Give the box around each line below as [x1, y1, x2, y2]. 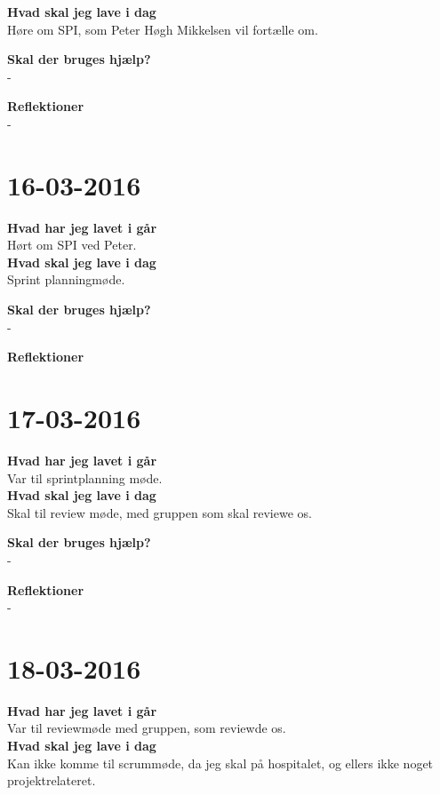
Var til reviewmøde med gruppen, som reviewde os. [7, 719, 286, 737]
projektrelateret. [7, 771, 96, 790]
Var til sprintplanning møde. [7, 468, 163, 487]
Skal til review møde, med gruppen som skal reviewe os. [7, 503, 312, 521]
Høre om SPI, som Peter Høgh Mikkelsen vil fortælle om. [7, 20, 318, 38]
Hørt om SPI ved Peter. [7, 235, 137, 254]
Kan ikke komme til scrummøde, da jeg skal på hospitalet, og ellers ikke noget [7, 753, 434, 772]
